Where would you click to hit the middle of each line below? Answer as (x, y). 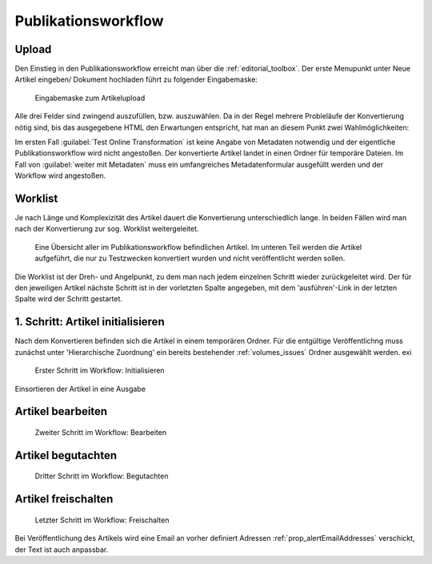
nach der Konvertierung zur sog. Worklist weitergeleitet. (107, 229)
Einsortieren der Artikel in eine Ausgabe (80, 389)
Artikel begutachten (66, 455)
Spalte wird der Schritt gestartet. (69, 299)
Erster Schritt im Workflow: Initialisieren (100, 371)
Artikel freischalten (64, 500)
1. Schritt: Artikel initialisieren (90, 322)
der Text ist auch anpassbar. (62, 550)
